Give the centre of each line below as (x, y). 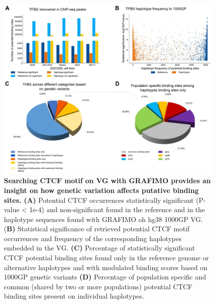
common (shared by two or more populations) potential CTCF (98, 286)
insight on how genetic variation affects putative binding (101, 190)
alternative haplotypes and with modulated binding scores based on (106, 267)
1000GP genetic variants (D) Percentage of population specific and (105, 277)
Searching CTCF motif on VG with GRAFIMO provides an (108, 180)
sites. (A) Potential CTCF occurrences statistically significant (99, 200)
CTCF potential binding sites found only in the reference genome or (107, 258)
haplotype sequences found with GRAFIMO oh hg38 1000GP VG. (104, 219)
